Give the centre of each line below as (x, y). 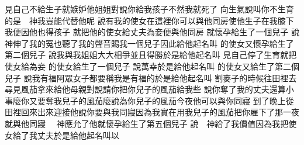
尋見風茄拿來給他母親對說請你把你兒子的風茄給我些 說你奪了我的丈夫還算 (145, 89)
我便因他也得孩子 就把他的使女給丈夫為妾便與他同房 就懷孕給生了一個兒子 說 (152, 32)
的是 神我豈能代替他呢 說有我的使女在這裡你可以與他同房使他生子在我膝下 (149, 20)
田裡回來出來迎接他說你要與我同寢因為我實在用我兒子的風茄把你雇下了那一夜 (152, 112)
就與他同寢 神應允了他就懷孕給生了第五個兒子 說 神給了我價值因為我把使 (151, 123)
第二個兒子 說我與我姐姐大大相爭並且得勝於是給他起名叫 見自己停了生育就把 (151, 55)
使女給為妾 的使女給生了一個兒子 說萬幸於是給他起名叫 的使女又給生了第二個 (152, 66)
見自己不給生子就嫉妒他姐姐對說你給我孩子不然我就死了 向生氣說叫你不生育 (149, 9)
